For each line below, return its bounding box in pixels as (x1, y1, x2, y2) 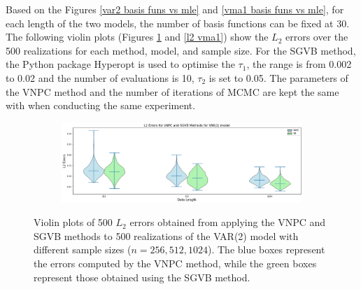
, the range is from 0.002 (246, 57, 352, 71)
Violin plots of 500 (34, 215, 113, 230)
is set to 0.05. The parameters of (208, 70, 348, 85)
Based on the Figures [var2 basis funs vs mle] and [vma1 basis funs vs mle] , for (6, 2, 344, 16)
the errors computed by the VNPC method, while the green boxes (34, 256, 317, 271)
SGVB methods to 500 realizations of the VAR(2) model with (34, 228, 299, 243)
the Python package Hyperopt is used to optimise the (6, 57, 235, 71)
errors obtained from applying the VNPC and (129, 215, 326, 230)
